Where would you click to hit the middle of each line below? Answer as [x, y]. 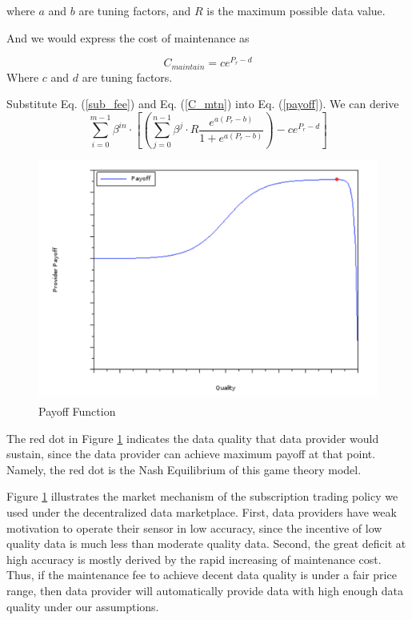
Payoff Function [77, 411]
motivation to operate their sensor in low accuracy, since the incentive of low [194, 527]
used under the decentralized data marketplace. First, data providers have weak [202, 511]
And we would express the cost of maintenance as [128, 37]
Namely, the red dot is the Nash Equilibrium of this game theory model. [184, 469]
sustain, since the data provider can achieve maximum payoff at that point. [191, 454]
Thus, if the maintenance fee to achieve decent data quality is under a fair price [202, 575]
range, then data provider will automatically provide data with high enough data [205, 590]
